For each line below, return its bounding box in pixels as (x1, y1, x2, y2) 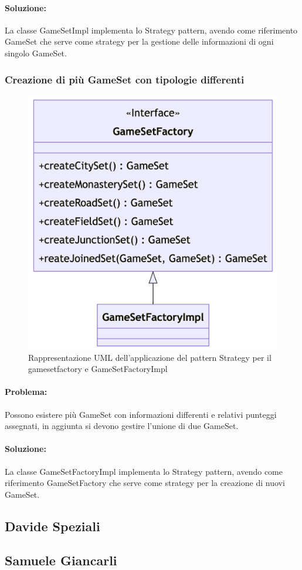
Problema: (5, 385, 47, 398)
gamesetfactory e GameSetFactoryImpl (28, 363, 168, 375)
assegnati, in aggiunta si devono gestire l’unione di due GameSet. (5, 420, 239, 432)
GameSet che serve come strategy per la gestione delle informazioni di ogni (5, 35, 274, 48)
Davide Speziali (5, 517, 100, 535)
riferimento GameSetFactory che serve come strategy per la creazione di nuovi (5, 477, 285, 489)
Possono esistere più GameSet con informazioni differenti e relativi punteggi (5, 408, 277, 420)
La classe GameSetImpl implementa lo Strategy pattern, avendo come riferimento (5, 24, 298, 36)
